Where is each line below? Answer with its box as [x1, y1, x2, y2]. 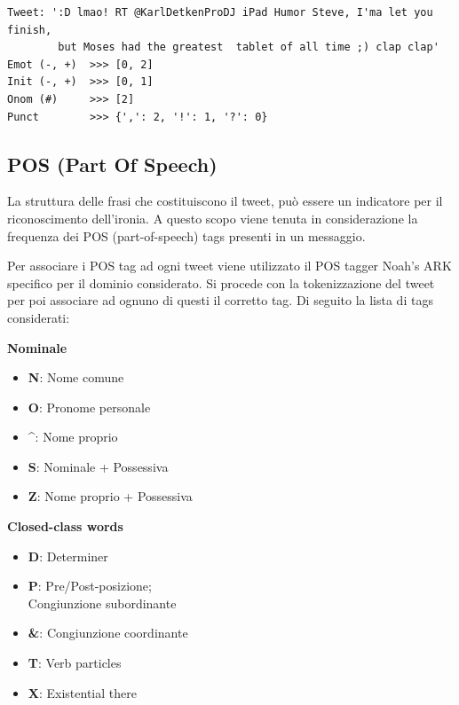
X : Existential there [28, 683, 137, 701]
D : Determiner [28, 546, 108, 565]
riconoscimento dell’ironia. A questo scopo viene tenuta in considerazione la [7, 208, 418, 227]
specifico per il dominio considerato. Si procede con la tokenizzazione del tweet [7, 273, 435, 292]
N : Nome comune [28, 368, 124, 387]
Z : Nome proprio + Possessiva [28, 487, 193, 505]
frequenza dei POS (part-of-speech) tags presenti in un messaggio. [7, 226, 366, 245]
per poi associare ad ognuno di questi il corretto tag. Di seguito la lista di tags [7, 291, 433, 309]
